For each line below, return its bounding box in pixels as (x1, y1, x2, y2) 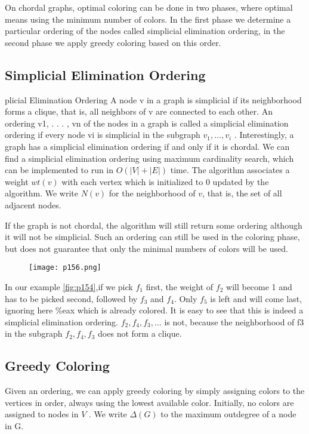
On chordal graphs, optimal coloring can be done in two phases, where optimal (5, 1, 293, 13)
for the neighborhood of (109, 187, 196, 199)
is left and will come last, (210, 292, 302, 304)
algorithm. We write (5, 187, 78, 199)
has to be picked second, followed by (5, 292, 138, 304)
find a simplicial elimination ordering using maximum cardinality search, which (5, 152, 294, 164)
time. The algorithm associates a (170, 164, 290, 176)
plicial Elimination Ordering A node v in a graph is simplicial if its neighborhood (5, 93, 302, 106)
